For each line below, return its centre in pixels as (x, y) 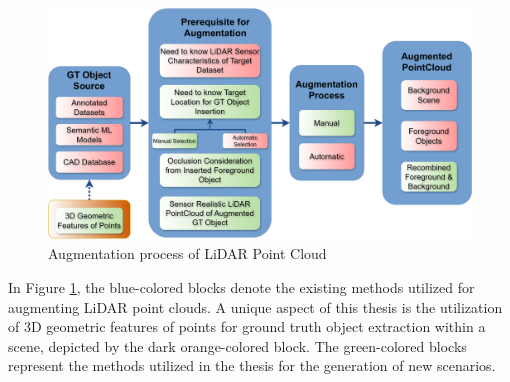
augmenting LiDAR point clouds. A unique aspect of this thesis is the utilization (255, 306)
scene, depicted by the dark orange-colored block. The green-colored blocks (237, 345)
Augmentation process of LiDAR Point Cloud (187, 253)
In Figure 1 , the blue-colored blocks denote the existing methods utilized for (241, 287)
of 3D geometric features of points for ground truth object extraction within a (247, 326)
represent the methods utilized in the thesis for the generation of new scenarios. (252, 365)
